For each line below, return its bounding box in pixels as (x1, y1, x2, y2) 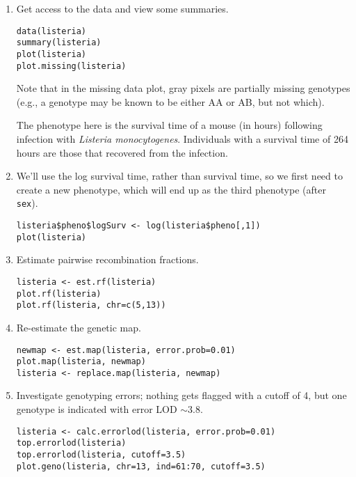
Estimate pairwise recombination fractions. (16, 252, 199, 267)
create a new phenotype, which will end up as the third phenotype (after (16, 182, 326, 196)
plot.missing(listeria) (16, 61, 127, 71)
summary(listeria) (16, 38, 102, 48)
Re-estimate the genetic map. (16, 320, 141, 334)
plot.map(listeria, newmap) (16, 357, 146, 367)
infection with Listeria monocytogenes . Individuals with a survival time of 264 (16, 132, 348, 146)
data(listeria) (16, 26, 87, 36)
